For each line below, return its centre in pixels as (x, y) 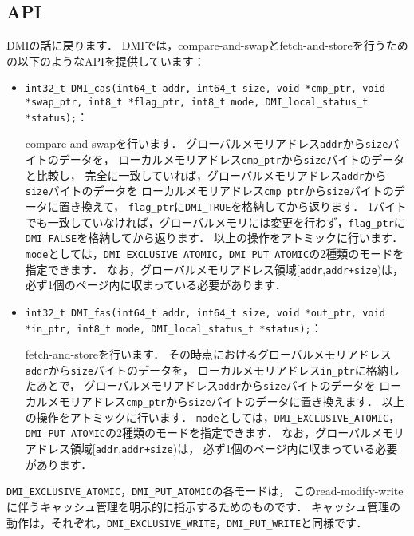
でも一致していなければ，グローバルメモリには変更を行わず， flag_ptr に (215, 222)
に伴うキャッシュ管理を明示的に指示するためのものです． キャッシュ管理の (204, 506)
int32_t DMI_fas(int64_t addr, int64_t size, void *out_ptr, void (205, 313)
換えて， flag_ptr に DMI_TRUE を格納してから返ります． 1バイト (244, 206)
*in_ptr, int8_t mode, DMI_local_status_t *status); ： (173, 327)
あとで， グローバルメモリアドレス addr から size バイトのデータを (206, 385)
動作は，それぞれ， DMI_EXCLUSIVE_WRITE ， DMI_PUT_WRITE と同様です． (187, 522)
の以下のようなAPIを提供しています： (106, 60)
